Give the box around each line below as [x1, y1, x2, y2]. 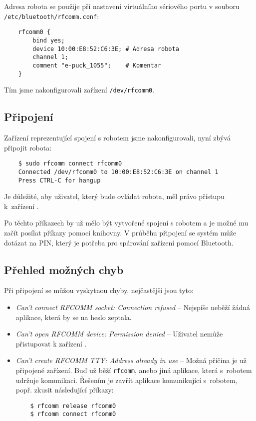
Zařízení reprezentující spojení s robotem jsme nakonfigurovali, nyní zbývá [4, 132, 231, 143]
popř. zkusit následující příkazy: [15, 384, 114, 395]
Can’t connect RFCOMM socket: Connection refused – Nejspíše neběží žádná [15, 301, 251, 312]
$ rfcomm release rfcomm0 [30, 402, 116, 409]
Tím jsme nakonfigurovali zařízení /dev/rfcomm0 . [4, 84, 155, 95]
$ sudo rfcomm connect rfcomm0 [18, 160, 122, 167]
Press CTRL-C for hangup [18, 176, 101, 184]
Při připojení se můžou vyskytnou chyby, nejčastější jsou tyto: [4, 285, 194, 295]
